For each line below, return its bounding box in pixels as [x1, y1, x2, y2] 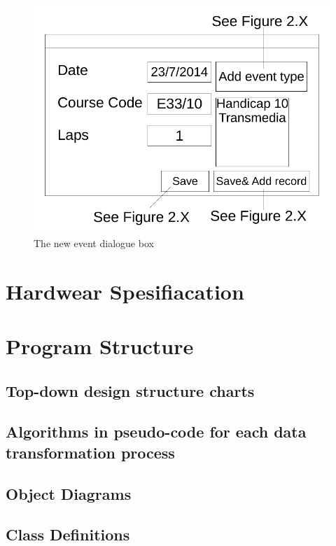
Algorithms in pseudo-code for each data [6, 421, 307, 442]
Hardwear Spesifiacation [6, 276, 244, 305]
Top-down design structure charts [6, 379, 255, 401]
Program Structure [6, 332, 194, 360]
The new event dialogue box [34, 235, 154, 250]
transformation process [6, 441, 175, 463]
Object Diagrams [6, 482, 132, 504]
